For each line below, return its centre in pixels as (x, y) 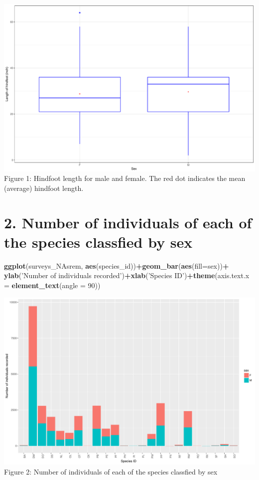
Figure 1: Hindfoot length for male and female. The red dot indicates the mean (125, 178)
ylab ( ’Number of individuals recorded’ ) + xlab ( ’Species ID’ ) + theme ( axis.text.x (127, 275)
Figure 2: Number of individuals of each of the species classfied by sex (111, 471)
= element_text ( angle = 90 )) (52, 285)
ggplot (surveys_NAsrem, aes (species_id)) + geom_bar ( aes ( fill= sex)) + (117, 265)
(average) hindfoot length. (44, 188)
